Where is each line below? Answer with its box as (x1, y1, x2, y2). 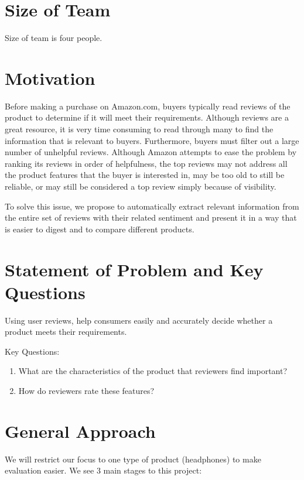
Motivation (5, 66, 95, 90)
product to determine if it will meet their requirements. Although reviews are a (5, 111, 289, 124)
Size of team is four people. (5, 32, 103, 44)
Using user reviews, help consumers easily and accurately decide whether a (5, 314, 273, 326)
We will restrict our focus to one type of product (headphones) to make (5, 452, 261, 465)
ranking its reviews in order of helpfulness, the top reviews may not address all (5, 157, 288, 169)
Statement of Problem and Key (5, 257, 264, 281)
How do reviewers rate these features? (18, 385, 155, 397)
